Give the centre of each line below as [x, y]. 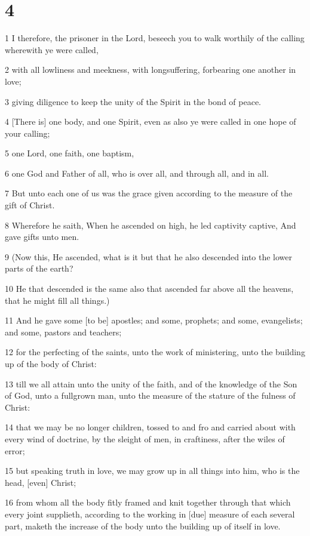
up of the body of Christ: [51, 364]
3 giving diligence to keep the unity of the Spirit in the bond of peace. [133, 101]
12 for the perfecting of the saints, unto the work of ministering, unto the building [155, 352]
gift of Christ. [30, 205]
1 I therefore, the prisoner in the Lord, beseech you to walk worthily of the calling [155, 38]
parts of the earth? [39, 268]
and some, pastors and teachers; [63, 332]
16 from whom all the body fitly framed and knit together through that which [148, 502]
